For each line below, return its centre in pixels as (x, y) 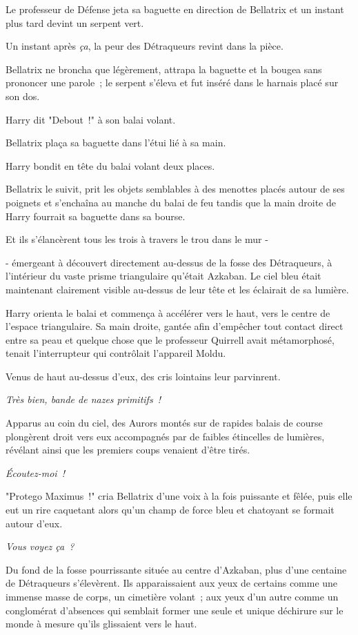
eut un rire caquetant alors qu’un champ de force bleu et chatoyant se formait (170, 510)
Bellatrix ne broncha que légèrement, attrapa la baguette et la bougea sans (164, 69)
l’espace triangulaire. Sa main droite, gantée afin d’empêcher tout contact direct (175, 326)
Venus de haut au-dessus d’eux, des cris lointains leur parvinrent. (143, 376)
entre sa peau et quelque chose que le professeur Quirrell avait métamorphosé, (170, 339)
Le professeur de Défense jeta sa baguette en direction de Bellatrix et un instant (175, 9)
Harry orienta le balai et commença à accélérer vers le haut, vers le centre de (168, 312)
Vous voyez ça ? (40, 546)
